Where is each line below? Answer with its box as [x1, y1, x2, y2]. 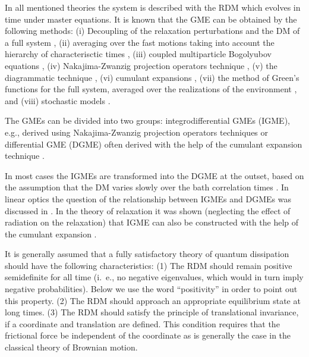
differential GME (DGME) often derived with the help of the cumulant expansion [5, 137, 302, 150]
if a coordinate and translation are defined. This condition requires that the [5, 317, 280, 330]
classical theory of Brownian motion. [5, 341, 138, 353]
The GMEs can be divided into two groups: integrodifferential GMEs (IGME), [5, 114, 290, 127]
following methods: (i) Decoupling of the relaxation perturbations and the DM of [5, 24, 300, 37]
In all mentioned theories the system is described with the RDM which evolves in [5, 1, 301, 13]
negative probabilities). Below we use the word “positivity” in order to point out [5, 283, 298, 295]
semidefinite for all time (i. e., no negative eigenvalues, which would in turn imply [5, 271, 304, 283]
